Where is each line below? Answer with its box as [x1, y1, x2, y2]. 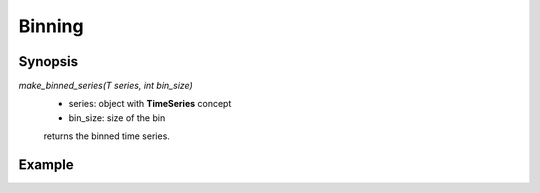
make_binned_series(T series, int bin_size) [18, 80, 194, 92]
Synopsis [18, 53, 79, 70]
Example [18, 156, 74, 174]
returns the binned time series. [43, 130, 170, 142]
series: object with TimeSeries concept [68, 98, 232, 110]
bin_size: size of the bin [68, 111, 166, 124]
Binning [18, 15, 84, 37]
